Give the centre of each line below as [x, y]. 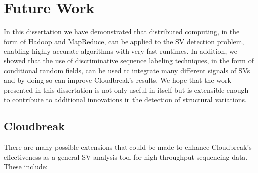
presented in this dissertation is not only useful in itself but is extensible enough [126, 89]
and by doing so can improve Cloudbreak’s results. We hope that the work [118, 80]
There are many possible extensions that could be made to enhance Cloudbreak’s [128, 147]
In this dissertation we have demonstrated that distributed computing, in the [122, 31]
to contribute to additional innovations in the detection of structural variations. [125, 99]
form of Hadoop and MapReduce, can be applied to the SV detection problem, [124, 41]
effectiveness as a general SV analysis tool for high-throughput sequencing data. [126, 156]
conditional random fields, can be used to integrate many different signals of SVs [127, 70]
